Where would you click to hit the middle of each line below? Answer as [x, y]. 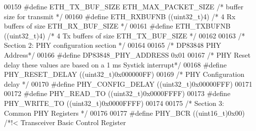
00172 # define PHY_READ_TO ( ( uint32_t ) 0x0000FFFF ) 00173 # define [117, 93]
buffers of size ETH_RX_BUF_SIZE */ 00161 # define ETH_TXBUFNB [117, 26]
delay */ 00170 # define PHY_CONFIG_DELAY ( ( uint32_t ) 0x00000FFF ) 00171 [128, 83]
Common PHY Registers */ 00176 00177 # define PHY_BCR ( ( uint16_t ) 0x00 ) [125, 113]
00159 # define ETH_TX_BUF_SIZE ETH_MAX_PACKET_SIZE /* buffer [124, 6]
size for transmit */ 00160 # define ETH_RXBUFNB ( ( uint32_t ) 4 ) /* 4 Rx [120, 16]
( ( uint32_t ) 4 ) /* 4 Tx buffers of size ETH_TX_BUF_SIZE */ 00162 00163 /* [125, 35]
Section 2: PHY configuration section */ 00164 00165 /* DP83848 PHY [113, 45]
